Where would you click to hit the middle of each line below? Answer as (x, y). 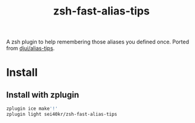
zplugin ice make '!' (32, 109)
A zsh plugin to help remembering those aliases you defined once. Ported (97, 42)
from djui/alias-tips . (30, 48)
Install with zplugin (43, 95)
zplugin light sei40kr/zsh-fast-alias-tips (62, 115)
